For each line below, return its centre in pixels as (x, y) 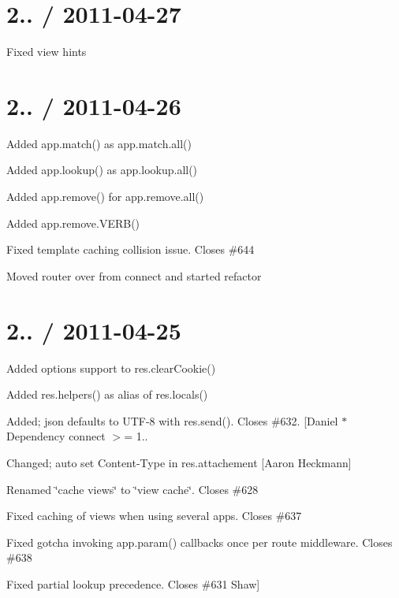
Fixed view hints (47, 52)
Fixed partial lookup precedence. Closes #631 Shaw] (133, 583)
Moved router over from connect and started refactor (134, 275)
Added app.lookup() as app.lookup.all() (102, 170)
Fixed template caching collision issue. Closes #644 (131, 249)
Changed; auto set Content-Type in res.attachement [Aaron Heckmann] (179, 462)
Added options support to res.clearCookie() (111, 368)
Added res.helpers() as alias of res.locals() (107, 394)
